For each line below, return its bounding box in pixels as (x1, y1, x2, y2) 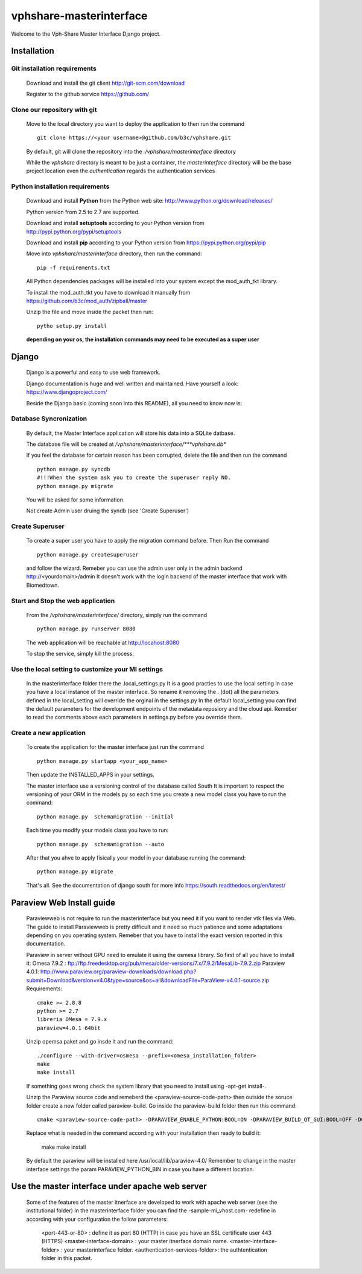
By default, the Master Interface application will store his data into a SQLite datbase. (26, 430, 235, 437)
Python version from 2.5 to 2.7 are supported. (26, 208, 140, 215)
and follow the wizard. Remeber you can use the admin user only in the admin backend (26, 564, 243, 572)
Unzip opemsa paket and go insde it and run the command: (26, 1038, 174, 1045)
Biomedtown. (26, 581, 60, 589)
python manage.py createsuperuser (37, 551, 139, 558)
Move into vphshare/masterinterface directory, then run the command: (26, 250, 202, 257)
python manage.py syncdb (37, 466, 110, 472)
